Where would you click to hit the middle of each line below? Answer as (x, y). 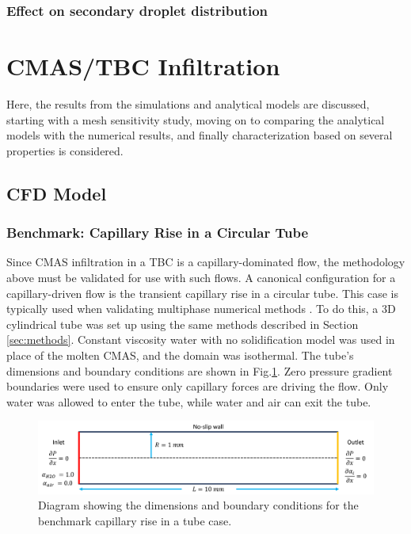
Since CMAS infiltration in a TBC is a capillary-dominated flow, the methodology (206, 262)
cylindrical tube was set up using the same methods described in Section (183, 324)
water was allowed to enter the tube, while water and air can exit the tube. (189, 401)
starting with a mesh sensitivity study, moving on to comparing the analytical (196, 119)
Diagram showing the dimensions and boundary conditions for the (198, 505)
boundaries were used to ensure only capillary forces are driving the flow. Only (198, 386)
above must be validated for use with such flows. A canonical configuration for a (201, 277)
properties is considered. (65, 150)
